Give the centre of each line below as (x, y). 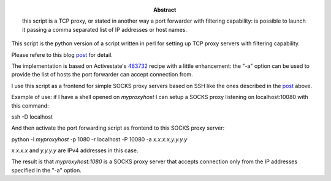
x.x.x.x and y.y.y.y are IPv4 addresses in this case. (75, 150)
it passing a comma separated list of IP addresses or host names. (105, 29)
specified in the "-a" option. (47, 170)
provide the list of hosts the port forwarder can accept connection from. (102, 75)
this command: (30, 105)
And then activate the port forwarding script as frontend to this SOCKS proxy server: (118, 128)
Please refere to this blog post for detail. (62, 54)
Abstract (165, 10)
